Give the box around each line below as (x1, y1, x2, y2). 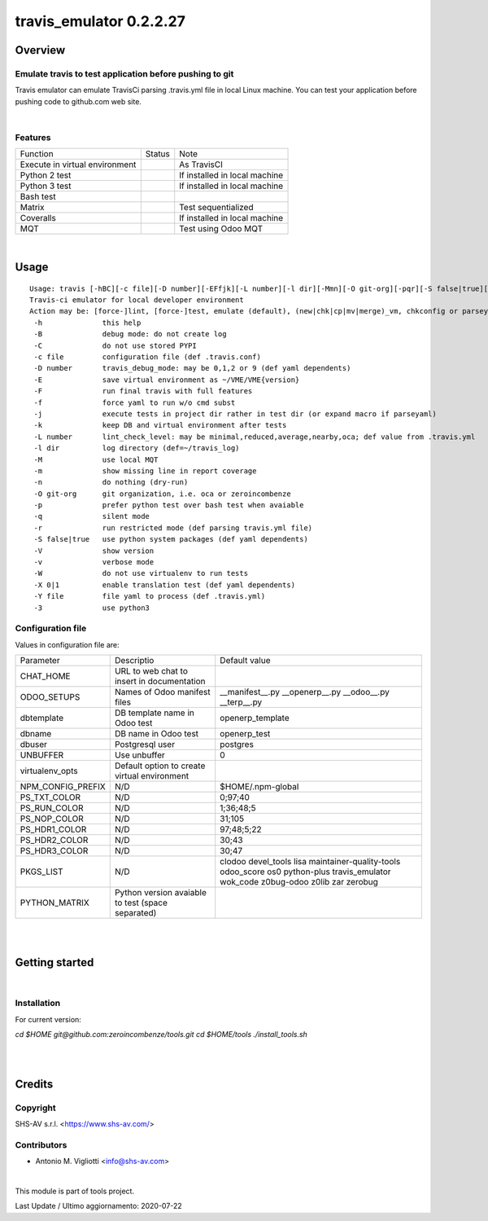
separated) (114, 907, 157, 919)
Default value (220, 655, 272, 666)
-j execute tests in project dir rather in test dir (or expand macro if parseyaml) (33, 409, 437, 419)
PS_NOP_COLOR (20, 813, 85, 824)
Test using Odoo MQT (179, 223, 264, 235)
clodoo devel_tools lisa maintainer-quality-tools (220, 856, 401, 867)
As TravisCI (179, 159, 223, 170)
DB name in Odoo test (114, 728, 199, 740)
